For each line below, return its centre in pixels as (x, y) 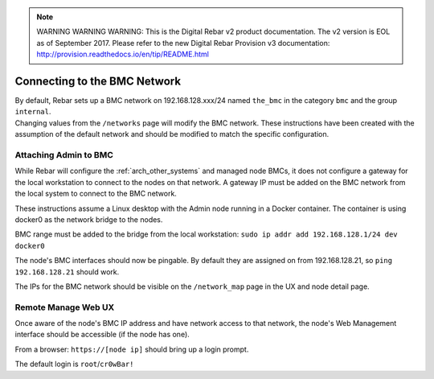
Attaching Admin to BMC (64, 155)
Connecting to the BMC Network (98, 81)
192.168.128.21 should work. (67, 272)
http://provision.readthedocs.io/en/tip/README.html (123, 54)
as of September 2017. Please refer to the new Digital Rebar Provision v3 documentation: (183, 43)
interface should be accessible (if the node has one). (102, 335)
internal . (33, 112)
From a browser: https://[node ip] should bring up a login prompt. (132, 349)
